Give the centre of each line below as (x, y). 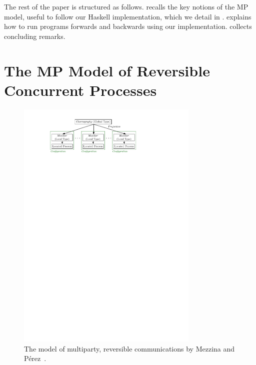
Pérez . (35, 358)
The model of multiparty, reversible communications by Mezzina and (129, 348)
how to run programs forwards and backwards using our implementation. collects (128, 26)
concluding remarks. (35, 36)
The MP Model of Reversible (107, 70)
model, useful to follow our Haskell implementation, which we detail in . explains (128, 16)
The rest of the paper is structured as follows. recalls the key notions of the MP (126, 6)
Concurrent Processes (80, 90)
